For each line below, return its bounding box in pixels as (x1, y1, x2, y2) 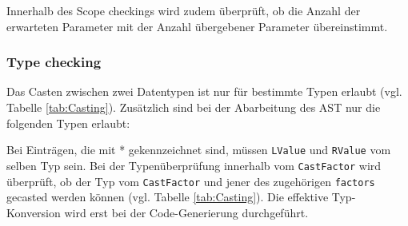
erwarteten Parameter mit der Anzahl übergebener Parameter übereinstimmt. (6, 18, 388, 34)
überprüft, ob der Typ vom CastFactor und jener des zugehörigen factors (6, 172, 375, 189)
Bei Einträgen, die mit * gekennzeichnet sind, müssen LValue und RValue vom (6, 141, 391, 158)
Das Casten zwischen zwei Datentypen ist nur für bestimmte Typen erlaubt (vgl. (6, 83, 402, 100)
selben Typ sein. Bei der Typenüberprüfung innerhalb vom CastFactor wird (6, 157, 382, 173)
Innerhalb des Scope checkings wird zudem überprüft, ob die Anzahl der (6, 2, 361, 18)
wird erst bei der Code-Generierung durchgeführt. (64, 204, 309, 220)
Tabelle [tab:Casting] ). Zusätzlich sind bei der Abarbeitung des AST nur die (6, 99, 381, 115)
